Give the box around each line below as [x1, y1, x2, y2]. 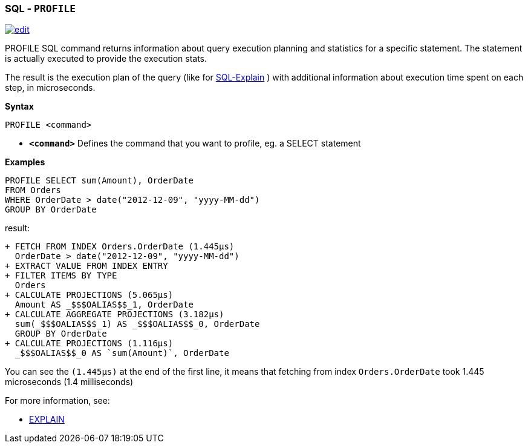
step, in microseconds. [5, 82, 96, 93]
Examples [5, 157, 45, 168]
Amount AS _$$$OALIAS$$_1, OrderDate [15, 300, 194, 310]
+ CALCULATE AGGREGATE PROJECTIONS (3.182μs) [5, 309, 224, 320]
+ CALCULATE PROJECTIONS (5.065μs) [5, 290, 174, 300]
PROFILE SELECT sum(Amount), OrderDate [5, 176, 194, 186]
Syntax [5, 101, 34, 112]
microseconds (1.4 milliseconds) [5, 377, 134, 387]
